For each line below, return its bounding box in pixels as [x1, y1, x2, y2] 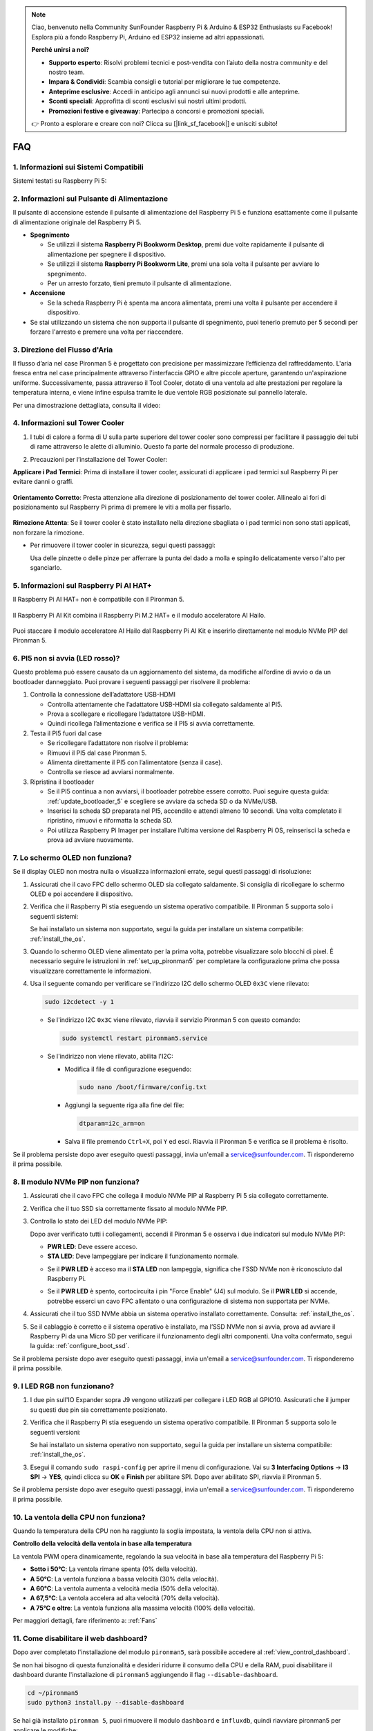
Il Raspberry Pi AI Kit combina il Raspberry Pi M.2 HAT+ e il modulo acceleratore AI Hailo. [12, 611, 266, 619]
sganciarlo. [30, 564, 62, 572]
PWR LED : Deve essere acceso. [47, 1242, 138, 1250]
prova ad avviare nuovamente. [47, 836, 134, 844]
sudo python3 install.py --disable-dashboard [27, 1698, 184, 1707]
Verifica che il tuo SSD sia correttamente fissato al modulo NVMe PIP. [30, 1204, 228, 1212]
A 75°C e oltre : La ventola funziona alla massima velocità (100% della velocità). [30, 1604, 256, 1612]
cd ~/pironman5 [27, 1689, 79, 1697]
